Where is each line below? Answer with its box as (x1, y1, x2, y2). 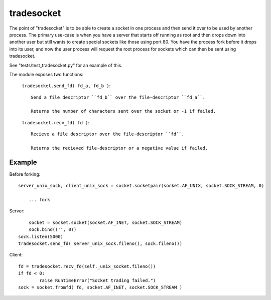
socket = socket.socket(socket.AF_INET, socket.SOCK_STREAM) (28, 219, 183, 225)
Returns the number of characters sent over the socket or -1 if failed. (31, 108, 216, 114)
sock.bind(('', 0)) (28, 227, 77, 232)
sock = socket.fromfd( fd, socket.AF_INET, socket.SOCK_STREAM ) (18, 284, 183, 290)
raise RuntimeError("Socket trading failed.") (39, 277, 156, 283)
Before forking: (9, 171, 41, 177)
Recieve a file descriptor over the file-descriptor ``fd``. (31, 131, 184, 137)
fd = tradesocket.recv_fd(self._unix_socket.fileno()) (18, 263, 156, 269)
